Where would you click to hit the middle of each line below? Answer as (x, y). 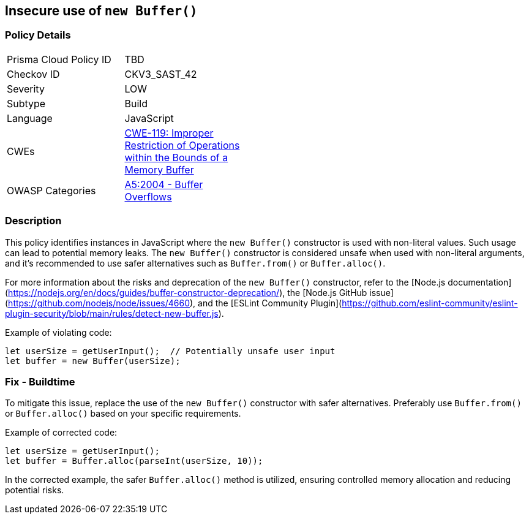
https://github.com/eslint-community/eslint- (430, 303)
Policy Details (38, 35)
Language (30, 118)
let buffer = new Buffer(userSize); (93, 361)
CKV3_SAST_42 (161, 74)
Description (33, 221)
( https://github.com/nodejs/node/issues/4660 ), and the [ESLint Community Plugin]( (174, 303)
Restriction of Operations (182, 145)
